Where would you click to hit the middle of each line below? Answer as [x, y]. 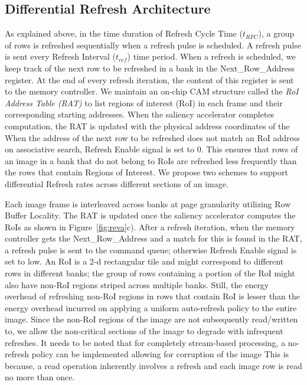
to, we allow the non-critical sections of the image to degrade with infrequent [144, 331]
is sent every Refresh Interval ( [60, 56]
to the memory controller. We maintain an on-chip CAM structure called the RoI [152, 91]
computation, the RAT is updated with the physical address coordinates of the [147, 125]
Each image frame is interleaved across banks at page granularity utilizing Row [148, 203]
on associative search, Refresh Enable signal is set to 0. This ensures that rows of [151, 149]
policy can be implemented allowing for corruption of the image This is [160, 354]
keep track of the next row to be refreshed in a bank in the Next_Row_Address [150, 68]
